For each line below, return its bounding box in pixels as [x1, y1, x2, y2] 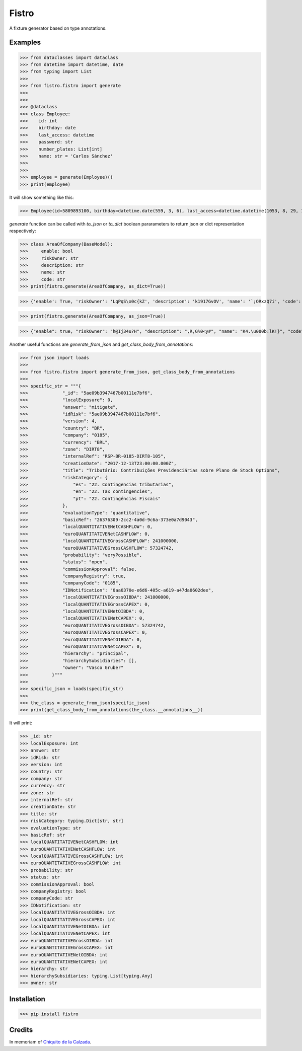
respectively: [9, 228, 36, 234]
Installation [9, 995, 45, 1003]
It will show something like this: [9, 194, 74, 200]
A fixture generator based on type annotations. [9, 25, 107, 31]
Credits [9, 1026, 33, 1034]
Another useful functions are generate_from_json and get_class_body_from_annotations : [9, 341, 194, 347]
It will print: [9, 720, 33, 726]
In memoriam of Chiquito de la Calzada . [9, 1039, 92, 1045]
